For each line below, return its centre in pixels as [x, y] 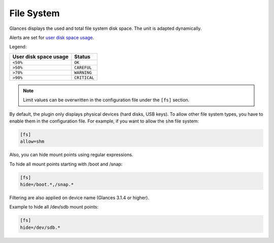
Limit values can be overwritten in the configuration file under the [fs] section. [106, 100]
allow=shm [32, 141]
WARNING [83, 73]
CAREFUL [83, 68]
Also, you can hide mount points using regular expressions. [71, 155]
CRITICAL [84, 78]
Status [82, 57]
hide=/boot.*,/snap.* [47, 185]
